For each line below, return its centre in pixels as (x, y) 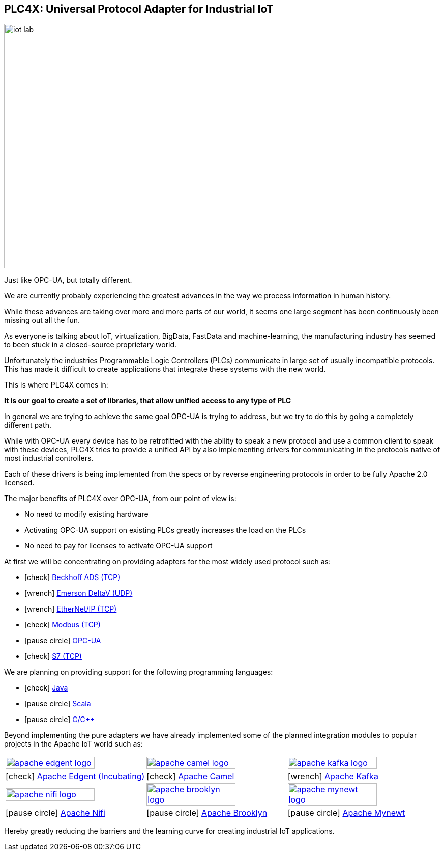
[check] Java (46, 688)
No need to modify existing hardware (86, 514)
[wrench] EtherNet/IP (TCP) (71, 609)
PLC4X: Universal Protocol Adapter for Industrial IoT (139, 9)
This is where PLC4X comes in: (56, 385)
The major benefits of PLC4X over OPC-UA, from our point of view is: (120, 499)
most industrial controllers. (49, 458)
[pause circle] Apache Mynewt (346, 813)
